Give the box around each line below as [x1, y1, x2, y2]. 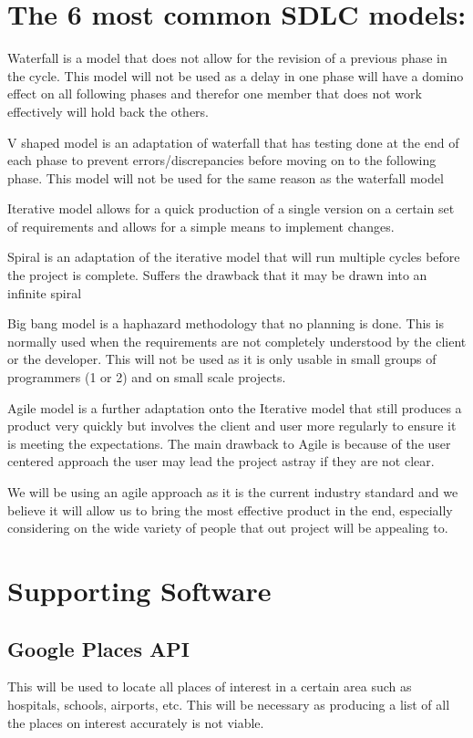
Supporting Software [7, 571, 272, 608]
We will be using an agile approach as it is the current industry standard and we [7, 483, 458, 501]
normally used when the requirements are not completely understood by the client [7, 331, 467, 350]
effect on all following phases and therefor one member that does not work [7, 84, 422, 103]
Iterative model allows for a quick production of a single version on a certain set [7, 199, 455, 218]
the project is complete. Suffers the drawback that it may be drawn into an [7, 265, 427, 285]
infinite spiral [7, 283, 82, 302]
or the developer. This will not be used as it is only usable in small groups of [7, 349, 437, 369]
